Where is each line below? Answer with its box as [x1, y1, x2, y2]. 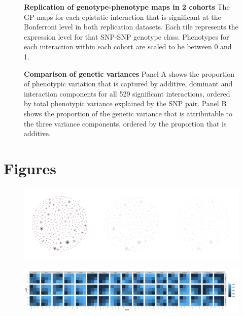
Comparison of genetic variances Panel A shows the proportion [24, 68, 235, 79]
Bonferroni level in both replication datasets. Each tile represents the [24, 21, 238, 32]
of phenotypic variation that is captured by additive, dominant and [24, 78, 233, 89]
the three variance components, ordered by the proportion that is [24, 118, 227, 129]
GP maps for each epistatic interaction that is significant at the [24, 11, 221, 22]
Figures [4, 157, 56, 178]
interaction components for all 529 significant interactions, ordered [24, 88, 230, 99]
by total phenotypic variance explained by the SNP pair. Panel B [24, 98, 227, 109]
